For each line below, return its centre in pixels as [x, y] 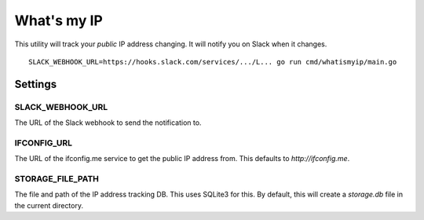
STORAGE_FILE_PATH [57, 179]
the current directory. [49, 205]
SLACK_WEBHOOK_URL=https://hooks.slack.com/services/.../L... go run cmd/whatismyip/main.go [213, 62]
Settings [36, 84]
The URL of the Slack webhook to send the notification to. [108, 123]
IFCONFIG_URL [43, 143]
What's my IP [59, 20]
